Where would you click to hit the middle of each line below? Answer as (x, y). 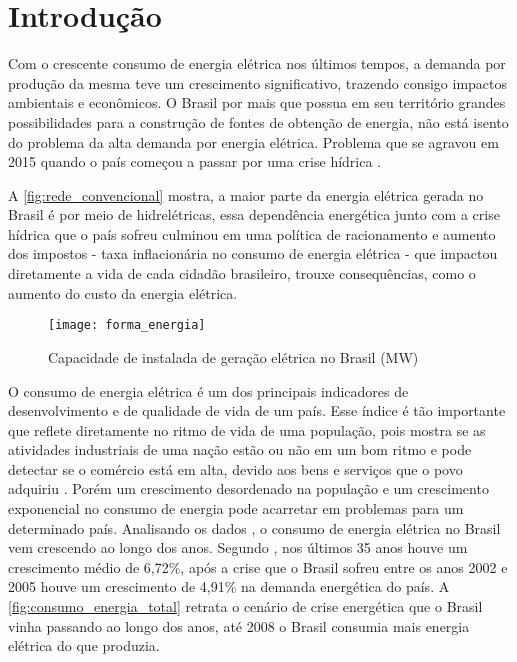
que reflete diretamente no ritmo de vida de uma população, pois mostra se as (247, 429)
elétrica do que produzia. (84, 645)
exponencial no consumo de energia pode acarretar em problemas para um (236, 508)
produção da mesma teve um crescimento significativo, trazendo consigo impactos (257, 82)
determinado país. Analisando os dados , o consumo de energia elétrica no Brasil (254, 527)
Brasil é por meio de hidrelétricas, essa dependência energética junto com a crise (254, 214)
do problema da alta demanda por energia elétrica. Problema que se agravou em (253, 141)
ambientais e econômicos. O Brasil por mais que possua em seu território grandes (257, 102)
